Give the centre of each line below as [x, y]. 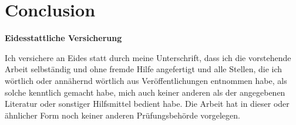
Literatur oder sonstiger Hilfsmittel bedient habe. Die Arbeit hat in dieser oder [147, 104]
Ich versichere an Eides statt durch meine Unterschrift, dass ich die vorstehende [148, 57]
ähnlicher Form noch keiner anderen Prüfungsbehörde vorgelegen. [122, 115]
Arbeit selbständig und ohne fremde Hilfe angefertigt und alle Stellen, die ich [144, 69]
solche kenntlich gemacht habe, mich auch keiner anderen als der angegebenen [145, 92]
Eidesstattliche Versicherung [63, 38]
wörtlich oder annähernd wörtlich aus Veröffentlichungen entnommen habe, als [146, 80]
